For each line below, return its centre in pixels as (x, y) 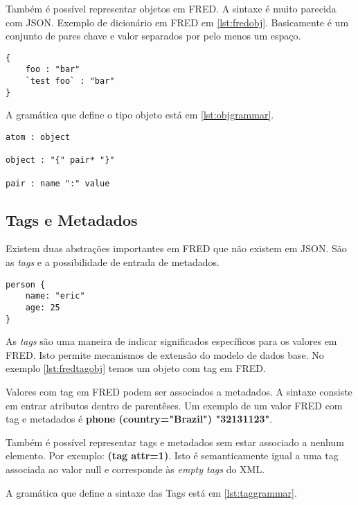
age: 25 (43, 307)
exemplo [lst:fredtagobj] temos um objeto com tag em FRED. (136, 368)
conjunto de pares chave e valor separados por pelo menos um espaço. (153, 36)
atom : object (38, 137)
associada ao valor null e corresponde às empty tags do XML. (135, 469)
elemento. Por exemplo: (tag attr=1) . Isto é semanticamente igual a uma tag (172, 455)
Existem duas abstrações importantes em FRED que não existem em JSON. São (176, 248)
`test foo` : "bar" (70, 81)
